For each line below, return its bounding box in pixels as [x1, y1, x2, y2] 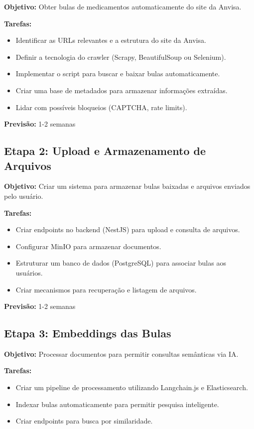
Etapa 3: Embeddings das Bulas [4, 325, 171, 341]
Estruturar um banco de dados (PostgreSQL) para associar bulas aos [15, 258, 226, 268]
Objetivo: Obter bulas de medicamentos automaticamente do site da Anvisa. [4, 1, 242, 11]
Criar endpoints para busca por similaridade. [15, 416, 153, 426]
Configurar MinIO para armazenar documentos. [15, 241, 161, 251]
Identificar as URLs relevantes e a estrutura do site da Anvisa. [15, 35, 206, 45]
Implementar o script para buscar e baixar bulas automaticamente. [15, 68, 220, 79]
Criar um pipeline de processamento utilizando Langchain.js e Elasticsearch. [15, 382, 248, 393]
